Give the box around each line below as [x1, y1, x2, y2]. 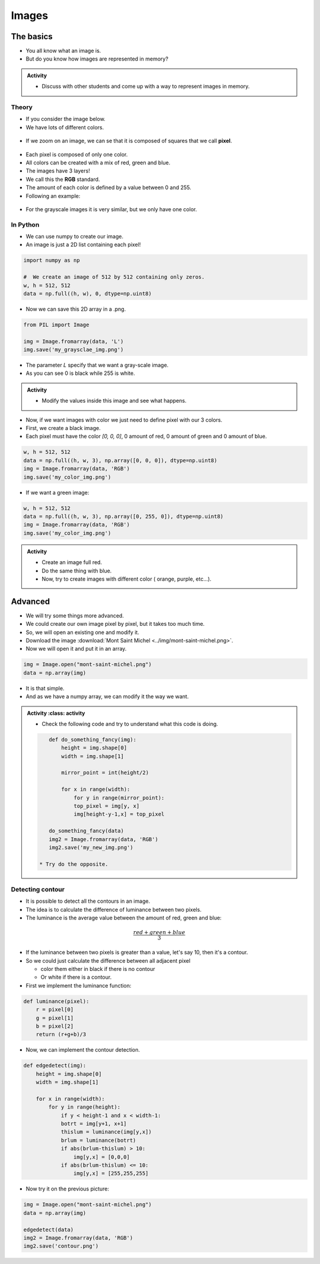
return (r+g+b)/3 [36, 1031, 87, 1038]
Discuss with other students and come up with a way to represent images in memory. [41, 83, 250, 90]
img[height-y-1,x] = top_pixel [73, 811, 165, 818]
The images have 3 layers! [25, 167, 90, 174]
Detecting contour [11, 886, 65, 894]
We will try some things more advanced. [25, 612, 124, 619]
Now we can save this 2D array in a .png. [25, 305, 126, 313]
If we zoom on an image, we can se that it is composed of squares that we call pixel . [25, 137, 232, 145]
